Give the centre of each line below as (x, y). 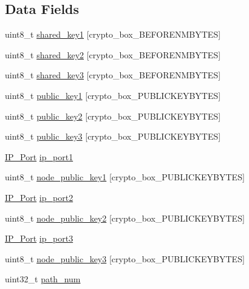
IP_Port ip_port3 (39, 238)
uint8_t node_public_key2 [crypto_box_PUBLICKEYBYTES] (125, 218)
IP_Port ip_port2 (39, 197)
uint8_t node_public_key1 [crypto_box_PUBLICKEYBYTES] (125, 177)
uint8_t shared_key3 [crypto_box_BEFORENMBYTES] (113, 75)
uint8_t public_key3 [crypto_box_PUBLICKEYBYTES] (113, 136)
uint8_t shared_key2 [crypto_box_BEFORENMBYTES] (113, 54)
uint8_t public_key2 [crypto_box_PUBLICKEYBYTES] (113, 116)
